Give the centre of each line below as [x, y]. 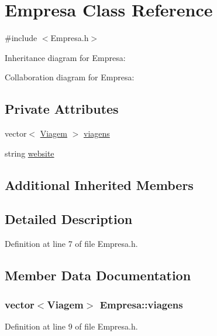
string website [30, 153]
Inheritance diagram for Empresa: [65, 57]
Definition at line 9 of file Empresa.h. [71, 326]
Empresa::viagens [141, 304]
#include [21, 38]
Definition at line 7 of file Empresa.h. [71, 244]
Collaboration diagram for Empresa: [70, 77]
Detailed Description [69, 219]
